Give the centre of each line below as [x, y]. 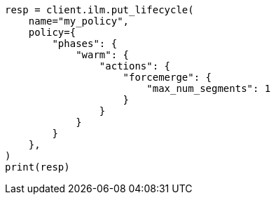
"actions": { [135, 66]
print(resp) [37, 167]
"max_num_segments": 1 [209, 88]
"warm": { [103, 55]
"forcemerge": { [167, 77]
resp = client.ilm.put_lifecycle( [99, 10]
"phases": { [85, 44]
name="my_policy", [79, 21]
